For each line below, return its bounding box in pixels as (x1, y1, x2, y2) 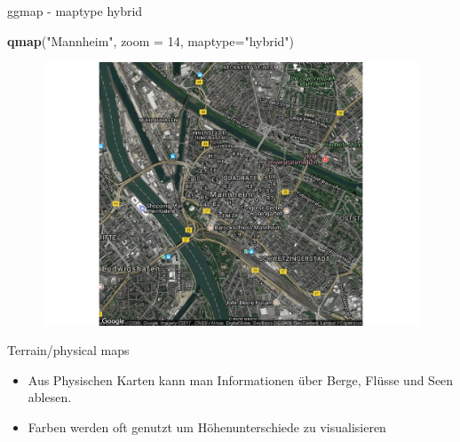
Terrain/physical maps (7, 341, 130, 359)
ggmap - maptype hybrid (7, 2, 143, 20)
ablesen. (28, 388, 72, 406)
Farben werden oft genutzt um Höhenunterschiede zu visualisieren (28, 418, 386, 437)
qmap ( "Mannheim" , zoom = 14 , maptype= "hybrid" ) (7, 31, 295, 50)
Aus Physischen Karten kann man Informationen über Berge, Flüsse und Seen (28, 370, 454, 389)
